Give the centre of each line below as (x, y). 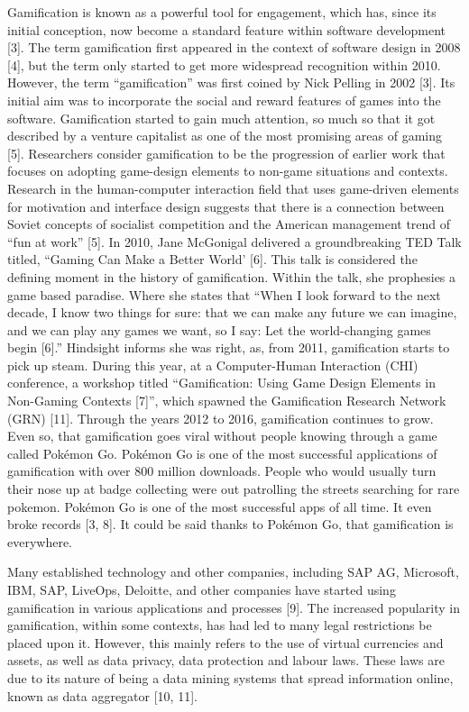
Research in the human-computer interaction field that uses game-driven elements (233, 188)
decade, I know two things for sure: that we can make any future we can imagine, (232, 312)
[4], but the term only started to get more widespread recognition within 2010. (224, 64)
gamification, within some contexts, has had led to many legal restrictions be (220, 625)
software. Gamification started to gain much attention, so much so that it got (221, 118)
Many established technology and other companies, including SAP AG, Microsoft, (233, 572)
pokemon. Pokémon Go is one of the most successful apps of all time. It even (220, 506)
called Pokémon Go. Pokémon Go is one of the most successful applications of (222, 453)
